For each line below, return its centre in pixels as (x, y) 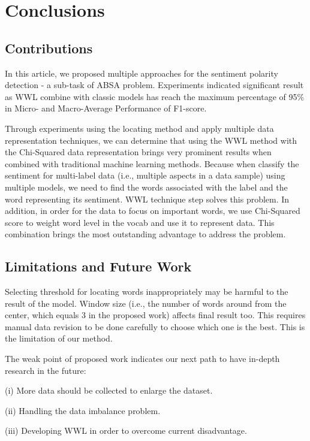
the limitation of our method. (59, 338)
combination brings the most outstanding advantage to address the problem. (145, 234)
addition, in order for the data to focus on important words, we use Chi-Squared (153, 211)
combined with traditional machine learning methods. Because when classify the (152, 163)
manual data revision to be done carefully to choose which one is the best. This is (155, 326)
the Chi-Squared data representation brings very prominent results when (138, 152)
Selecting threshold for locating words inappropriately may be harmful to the (147, 292)
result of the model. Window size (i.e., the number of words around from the (146, 303)
